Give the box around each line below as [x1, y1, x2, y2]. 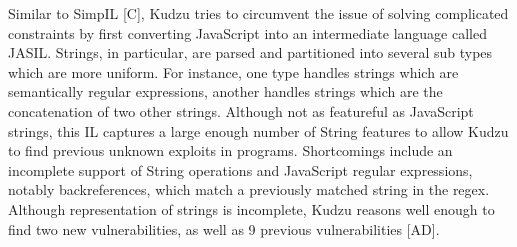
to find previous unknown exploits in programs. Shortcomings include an [8, 140, 453, 161]
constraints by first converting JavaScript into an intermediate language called [8, 22, 487, 43]
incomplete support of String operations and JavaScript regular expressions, [8, 159, 473, 180]
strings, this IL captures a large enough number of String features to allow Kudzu [8, 120, 509, 141]
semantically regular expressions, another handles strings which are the [8, 81, 443, 102]
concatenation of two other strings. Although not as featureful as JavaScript [8, 100, 474, 121]
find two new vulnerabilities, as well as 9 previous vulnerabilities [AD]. [8, 218, 440, 239]
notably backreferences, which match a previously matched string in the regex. [8, 179, 490, 200]
